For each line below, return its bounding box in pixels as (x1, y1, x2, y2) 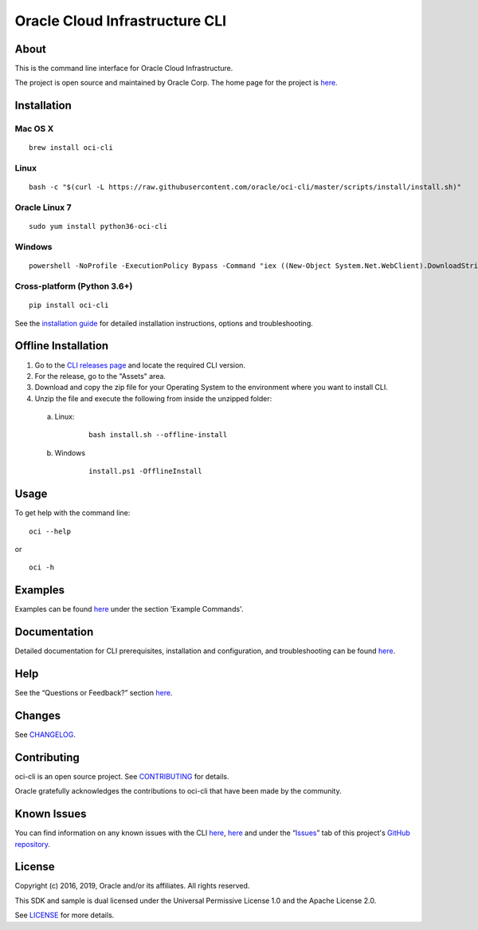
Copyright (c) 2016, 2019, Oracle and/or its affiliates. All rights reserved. (14, 881, 250, 891)
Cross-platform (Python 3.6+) (14, 281, 133, 292)
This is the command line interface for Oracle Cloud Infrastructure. (14, 64, 233, 73)
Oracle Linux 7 (14, 202, 72, 213)
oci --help (29, 526, 72, 536)
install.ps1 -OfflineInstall (88, 467, 202, 476)
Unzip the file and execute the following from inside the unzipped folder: (34, 393, 272, 403)
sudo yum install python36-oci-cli (29, 222, 168, 231)
